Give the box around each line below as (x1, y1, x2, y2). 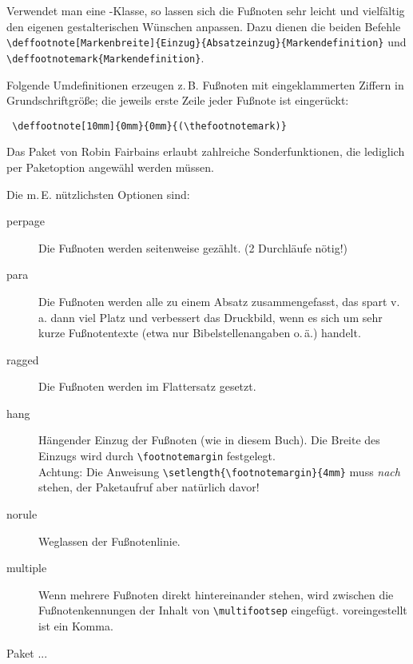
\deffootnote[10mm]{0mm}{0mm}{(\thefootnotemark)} (12, 120, 287, 132)
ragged (6, 351, 39, 368)
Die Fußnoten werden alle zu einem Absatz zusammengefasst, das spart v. (38, 292, 400, 309)
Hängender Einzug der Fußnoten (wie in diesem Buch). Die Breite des (38, 431, 380, 448)
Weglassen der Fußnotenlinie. (38, 532, 181, 549)
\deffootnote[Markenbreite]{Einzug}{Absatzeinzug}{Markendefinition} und (6, 34, 407, 50)
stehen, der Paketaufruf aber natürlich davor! (38, 479, 260, 495)
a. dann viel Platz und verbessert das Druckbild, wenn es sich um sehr (38, 308, 383, 325)
